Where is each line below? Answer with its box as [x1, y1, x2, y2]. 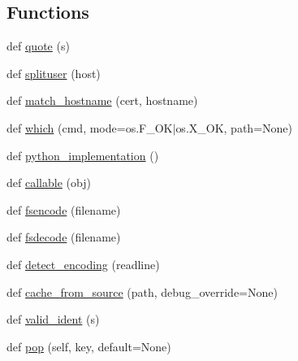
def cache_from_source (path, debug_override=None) [6, 283, 278, 300]
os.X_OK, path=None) [175, 119, 292, 136]
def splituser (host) [6, 64, 101, 81]
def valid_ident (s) [6, 311, 100, 328]
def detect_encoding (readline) [6, 255, 160, 272]
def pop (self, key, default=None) [6, 337, 171, 354]
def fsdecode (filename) [6, 228, 121, 246]
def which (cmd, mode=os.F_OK [6, 119, 173, 136]
